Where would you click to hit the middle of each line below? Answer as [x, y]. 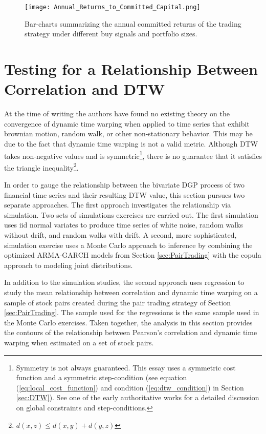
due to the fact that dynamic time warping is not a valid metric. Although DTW [131, 143]
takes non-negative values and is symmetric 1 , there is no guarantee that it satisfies [133, 155]
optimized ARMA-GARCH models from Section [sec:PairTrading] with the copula [133, 255]
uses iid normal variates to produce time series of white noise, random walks [124, 225]
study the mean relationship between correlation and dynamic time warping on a [131, 292]
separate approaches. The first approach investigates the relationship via [118, 205]
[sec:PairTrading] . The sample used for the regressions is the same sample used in [132, 312]
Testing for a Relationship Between [131, 69]
